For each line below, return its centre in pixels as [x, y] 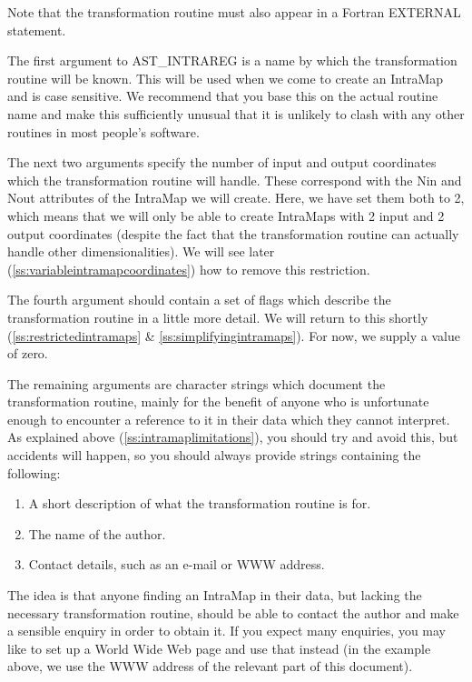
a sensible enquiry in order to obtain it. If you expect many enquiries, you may [227, 631]
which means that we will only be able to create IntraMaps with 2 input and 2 [226, 215]
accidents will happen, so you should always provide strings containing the [214, 455]
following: [34, 472]
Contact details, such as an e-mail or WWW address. [177, 564]
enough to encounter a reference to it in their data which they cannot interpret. [229, 419]
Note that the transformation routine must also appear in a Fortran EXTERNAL [234, 12]
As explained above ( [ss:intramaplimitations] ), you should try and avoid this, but [233, 437]
